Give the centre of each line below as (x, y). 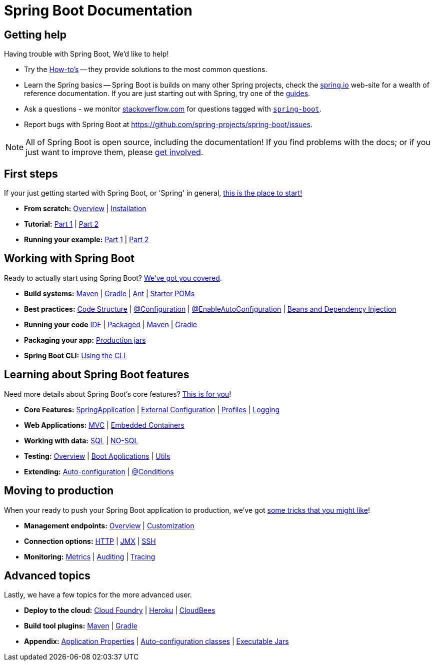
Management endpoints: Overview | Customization (109, 525)
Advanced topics (47, 575)
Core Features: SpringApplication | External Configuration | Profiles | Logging (152, 409)
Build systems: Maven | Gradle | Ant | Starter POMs (109, 293)
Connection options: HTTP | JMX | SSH (90, 541)
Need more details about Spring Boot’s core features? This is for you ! (118, 394)
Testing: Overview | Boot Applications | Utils (97, 456)
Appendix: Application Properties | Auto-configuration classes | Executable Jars (156, 641)
